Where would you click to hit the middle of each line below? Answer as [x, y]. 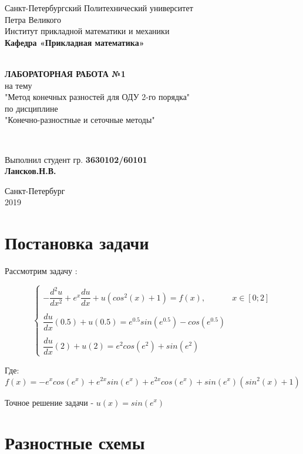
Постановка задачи [77, 243]
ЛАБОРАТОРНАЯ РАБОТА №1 [65, 73]
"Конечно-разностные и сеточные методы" [80, 120]
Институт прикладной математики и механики [87, 31]
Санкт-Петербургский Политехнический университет [99, 8]
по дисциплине [31, 108]
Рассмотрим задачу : [41, 271]
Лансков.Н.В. [31, 171]
